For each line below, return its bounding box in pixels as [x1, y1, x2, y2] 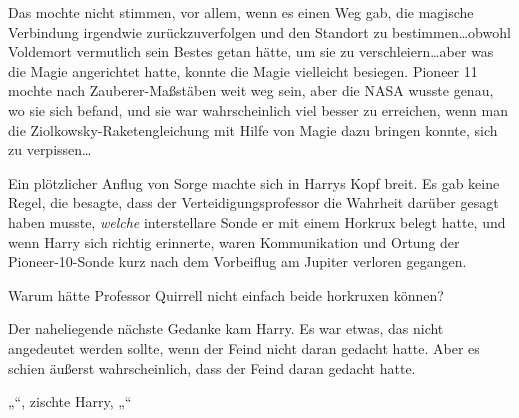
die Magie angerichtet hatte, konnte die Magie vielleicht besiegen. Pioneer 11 [8, 60, 478, 81]
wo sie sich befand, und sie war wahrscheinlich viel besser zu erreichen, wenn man [8, 99, 508, 120]
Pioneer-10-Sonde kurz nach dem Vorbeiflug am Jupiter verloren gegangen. [8, 251, 467, 272]
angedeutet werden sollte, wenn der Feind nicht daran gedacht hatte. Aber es [8, 337, 480, 358]
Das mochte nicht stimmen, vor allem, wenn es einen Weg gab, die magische [8, 2, 474, 22]
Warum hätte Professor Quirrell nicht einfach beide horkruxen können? [8, 284, 444, 305]
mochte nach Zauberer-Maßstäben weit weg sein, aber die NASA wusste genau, [8, 80, 494, 101]
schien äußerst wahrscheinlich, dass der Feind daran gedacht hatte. [8, 357, 416, 378]
